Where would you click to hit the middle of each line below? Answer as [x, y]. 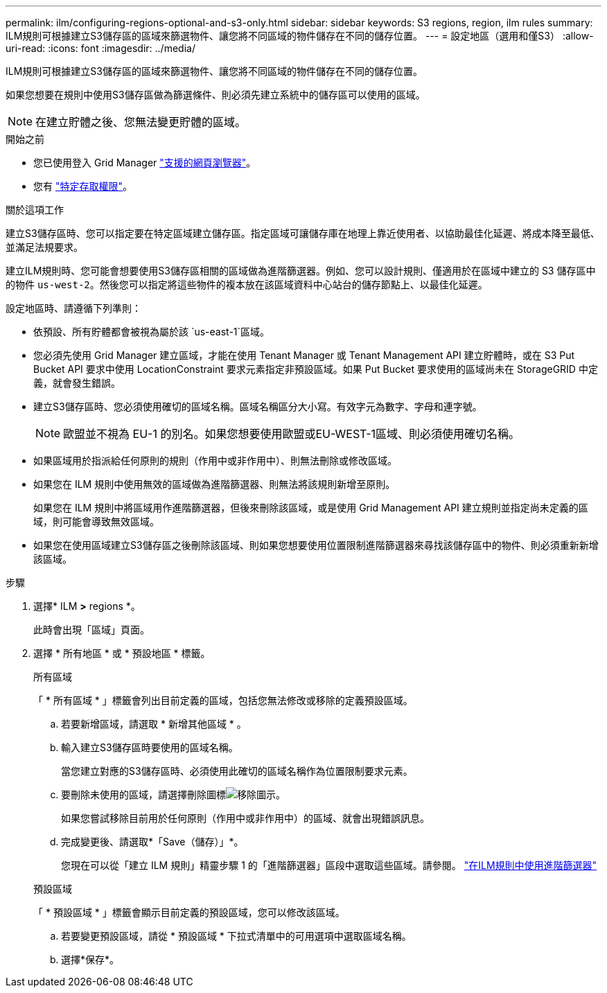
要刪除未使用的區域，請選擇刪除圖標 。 [173, 794]
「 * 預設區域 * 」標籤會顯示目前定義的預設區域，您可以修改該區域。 [189, 912]
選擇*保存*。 [90, 959]
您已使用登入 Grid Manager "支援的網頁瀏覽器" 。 [145, 162]
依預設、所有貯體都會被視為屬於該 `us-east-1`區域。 [152, 332]
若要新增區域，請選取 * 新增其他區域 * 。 [154, 724]
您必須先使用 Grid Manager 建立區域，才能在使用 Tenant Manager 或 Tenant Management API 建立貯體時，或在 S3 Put [304, 355]
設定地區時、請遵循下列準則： [73, 308]
